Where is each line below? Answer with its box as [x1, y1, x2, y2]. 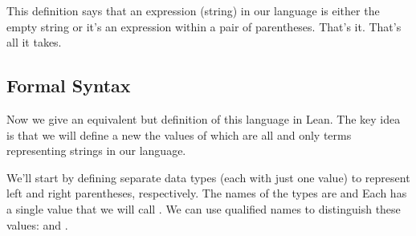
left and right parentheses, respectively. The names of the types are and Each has [6, 185, 407, 201]
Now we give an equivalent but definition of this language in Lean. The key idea [6, 110, 401, 127]
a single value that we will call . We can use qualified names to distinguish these [6, 200, 401, 217]
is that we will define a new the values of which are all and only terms [6, 126, 352, 143]
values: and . [6, 216, 68, 233]
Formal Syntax [6, 73, 131, 98]
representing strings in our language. [6, 142, 186, 159]
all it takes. [6, 34, 62, 51]
